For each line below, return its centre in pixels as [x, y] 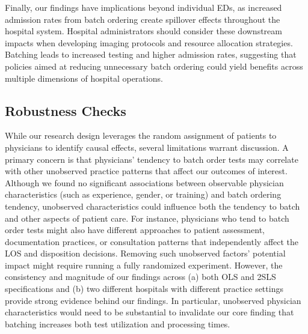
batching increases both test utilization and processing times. [118, 323]
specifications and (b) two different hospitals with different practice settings [144, 289]
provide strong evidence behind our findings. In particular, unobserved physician [153, 300]
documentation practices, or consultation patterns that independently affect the [152, 241]
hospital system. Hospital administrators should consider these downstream [143, 31]
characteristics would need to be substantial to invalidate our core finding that [149, 312]
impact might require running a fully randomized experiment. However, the [144, 265]
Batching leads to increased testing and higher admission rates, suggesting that [151, 54]
